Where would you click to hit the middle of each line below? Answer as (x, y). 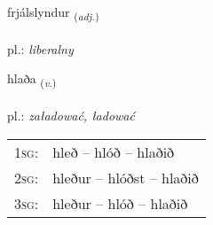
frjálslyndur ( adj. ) (53, 13)
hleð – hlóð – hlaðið (114, 151)
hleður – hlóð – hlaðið (120, 203)
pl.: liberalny (40, 48)
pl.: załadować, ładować (71, 116)
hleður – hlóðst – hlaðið (126, 177)
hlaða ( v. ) (32, 80)
